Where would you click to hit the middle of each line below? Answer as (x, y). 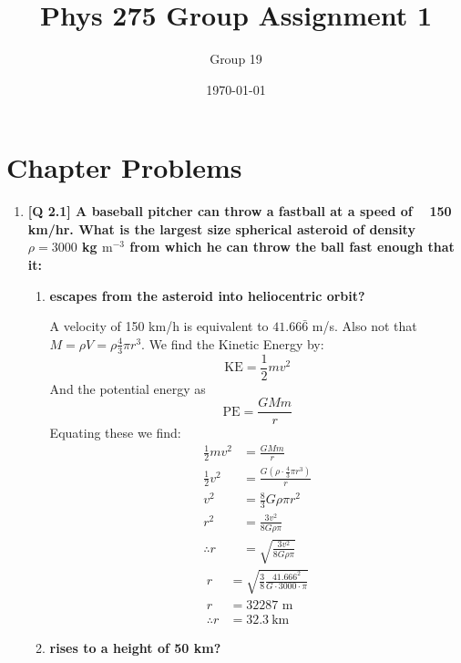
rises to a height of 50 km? (135, 648)
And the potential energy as (128, 388)
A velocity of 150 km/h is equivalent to (159, 326)
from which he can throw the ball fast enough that (292, 247)
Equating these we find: (115, 433)
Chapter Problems (124, 167)
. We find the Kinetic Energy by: (233, 343)
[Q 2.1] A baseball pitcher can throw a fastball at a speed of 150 (240, 211)
